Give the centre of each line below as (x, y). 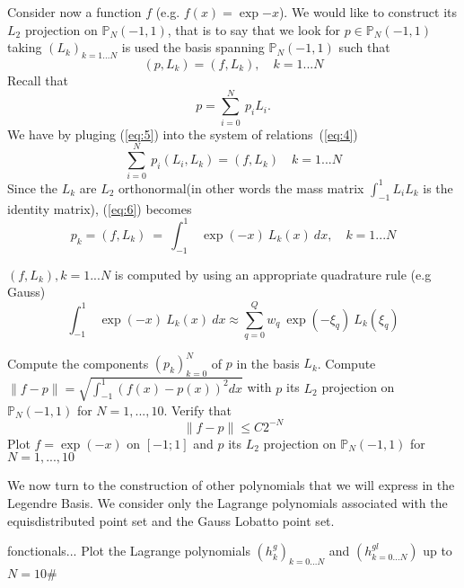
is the (438, 187)
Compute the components (78, 363)
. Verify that (197, 410)
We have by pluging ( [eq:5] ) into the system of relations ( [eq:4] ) (183, 134)
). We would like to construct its (368, 12)
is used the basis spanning (193, 47)
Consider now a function (74, 12)
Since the (32, 187)
